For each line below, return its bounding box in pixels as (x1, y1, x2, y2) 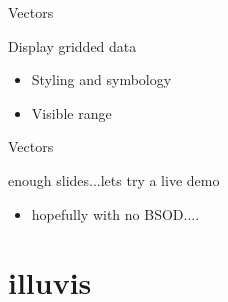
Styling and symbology (31, 69, 172, 90)
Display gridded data (8, 35, 137, 56)
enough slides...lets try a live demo (8, 169, 220, 190)
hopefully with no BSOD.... (31, 203, 200, 224)
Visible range (31, 102, 112, 123)
